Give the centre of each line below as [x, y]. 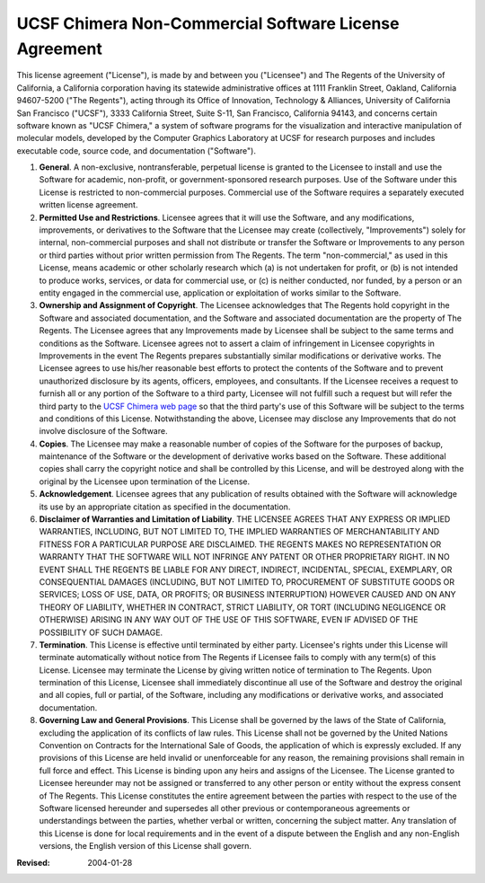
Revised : [33, 862]
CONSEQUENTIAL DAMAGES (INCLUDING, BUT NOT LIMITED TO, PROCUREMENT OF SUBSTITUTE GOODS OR [247, 582]
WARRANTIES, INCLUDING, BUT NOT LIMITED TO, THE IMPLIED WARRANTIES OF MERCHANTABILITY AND [239, 532]
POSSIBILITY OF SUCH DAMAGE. [101, 632]
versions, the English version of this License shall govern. [145, 846]
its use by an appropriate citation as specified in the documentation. [165, 507]
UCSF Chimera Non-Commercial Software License [208, 23]
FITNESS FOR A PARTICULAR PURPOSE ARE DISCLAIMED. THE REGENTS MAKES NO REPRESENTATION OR [240, 544]
